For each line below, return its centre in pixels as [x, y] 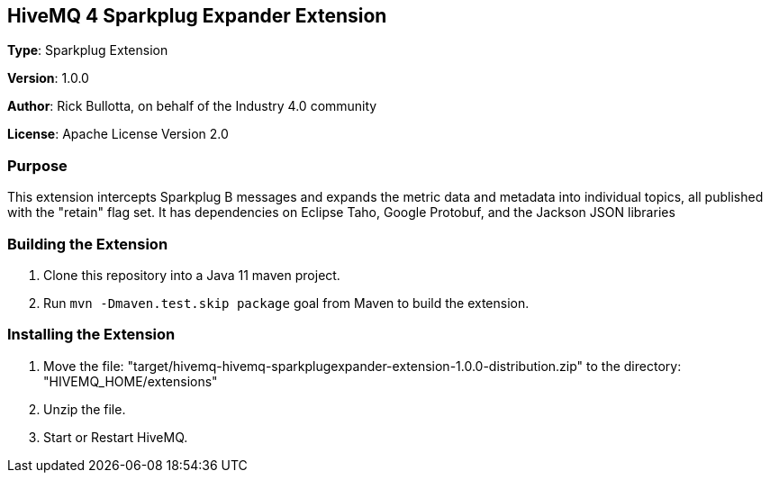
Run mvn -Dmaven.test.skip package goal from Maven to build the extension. [286, 303]
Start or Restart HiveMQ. [116, 437]
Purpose [37, 165]
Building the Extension [88, 244]
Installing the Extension [91, 335]
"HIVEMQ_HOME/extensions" [131, 381]
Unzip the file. [85, 409]
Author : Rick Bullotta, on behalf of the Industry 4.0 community [192, 106]
